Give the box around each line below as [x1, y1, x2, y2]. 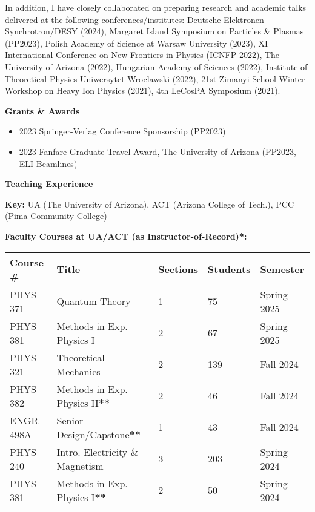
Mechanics [56, 364, 101, 378]
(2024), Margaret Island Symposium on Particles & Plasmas [80, 25, 304, 38]
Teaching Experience [5, 177, 93, 190]
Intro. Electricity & [56, 444, 139, 459]
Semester [260, 262, 305, 276]
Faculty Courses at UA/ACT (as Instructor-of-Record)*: [5, 229, 247, 242]
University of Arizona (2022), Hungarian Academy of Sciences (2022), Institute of [5, 60, 308, 73]
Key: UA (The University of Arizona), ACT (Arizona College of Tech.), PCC [5, 197, 294, 210]
